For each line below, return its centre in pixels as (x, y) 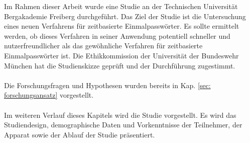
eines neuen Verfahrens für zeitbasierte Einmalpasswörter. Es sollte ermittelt (122, 26)
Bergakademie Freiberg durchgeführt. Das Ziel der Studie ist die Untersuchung (125, 16)
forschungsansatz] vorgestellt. (49, 95)
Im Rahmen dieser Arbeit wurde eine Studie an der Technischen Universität (121, 6)
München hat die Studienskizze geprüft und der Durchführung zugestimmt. (120, 65)
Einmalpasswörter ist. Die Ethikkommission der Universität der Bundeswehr (121, 55)
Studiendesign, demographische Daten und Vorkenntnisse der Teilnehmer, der (123, 125)
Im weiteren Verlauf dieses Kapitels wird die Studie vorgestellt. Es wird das (120, 115)
